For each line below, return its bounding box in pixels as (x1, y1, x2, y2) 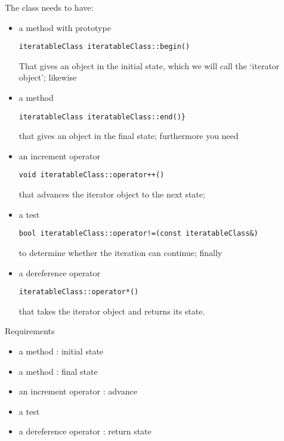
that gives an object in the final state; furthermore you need (18, 129, 239, 142)
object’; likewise (18, 71, 77, 84)
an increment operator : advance (18, 385, 137, 397)
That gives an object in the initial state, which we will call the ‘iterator (18, 59, 280, 72)
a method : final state (18, 365, 98, 377)
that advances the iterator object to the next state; (18, 188, 205, 201)
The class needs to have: (5, 1, 94, 13)
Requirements (5, 325, 55, 337)
